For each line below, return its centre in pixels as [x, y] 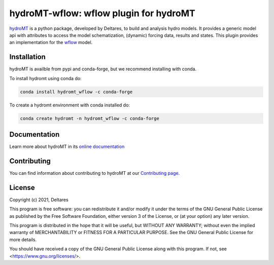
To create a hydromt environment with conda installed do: [70, 105]
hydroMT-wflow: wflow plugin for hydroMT [102, 13]
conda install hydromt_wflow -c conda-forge [76, 92]
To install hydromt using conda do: [45, 78]
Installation [27, 57]
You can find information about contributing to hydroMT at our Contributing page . [95, 173]
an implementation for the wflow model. [51, 43]
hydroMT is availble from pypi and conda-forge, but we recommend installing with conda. [103, 69]
